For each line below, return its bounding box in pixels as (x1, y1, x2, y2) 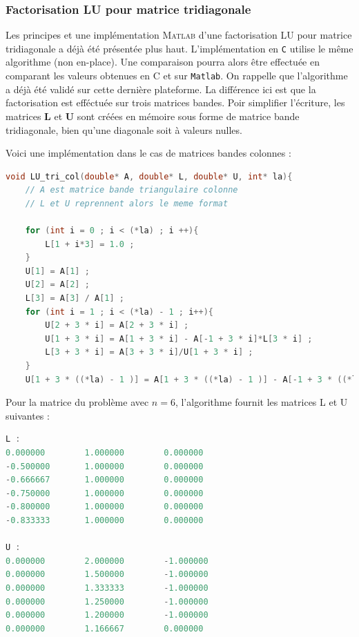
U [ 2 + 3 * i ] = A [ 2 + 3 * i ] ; (45, 320, 189, 331)
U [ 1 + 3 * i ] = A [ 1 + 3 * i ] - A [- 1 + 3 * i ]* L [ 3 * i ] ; (45, 333, 313, 344)
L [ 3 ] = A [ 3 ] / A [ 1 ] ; (25, 293, 125, 304)
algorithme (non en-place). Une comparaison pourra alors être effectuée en (6, 55, 320, 69)
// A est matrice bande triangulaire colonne (25, 185, 238, 195)
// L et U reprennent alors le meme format (25, 198, 229, 208)
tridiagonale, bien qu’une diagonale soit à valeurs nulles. (6, 122, 242, 137)
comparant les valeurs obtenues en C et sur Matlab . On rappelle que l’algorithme (6, 68, 348, 83)
